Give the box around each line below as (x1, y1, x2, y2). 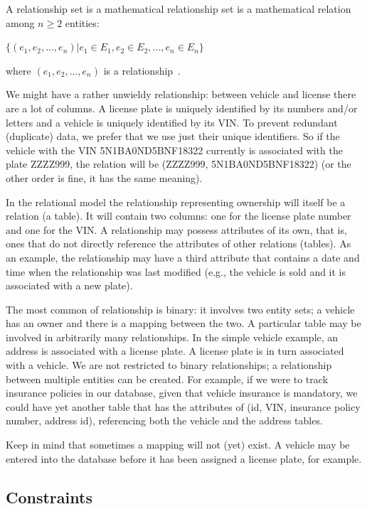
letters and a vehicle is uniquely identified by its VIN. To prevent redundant (6, 114, 338, 129)
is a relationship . (103, 63, 181, 77)
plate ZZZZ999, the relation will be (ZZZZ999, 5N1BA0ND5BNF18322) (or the (6, 156, 351, 171)
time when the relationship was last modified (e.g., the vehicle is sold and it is (6, 264, 346, 279)
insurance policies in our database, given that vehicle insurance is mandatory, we (6, 385, 358, 400)
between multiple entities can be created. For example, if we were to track (6, 371, 329, 386)
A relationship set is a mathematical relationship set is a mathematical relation (6, 1, 351, 16)
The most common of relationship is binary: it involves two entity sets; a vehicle (6, 301, 355, 316)
